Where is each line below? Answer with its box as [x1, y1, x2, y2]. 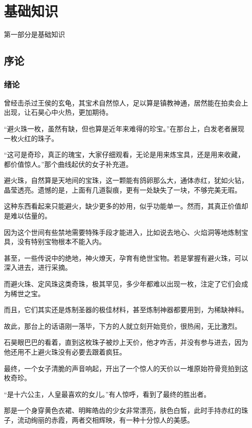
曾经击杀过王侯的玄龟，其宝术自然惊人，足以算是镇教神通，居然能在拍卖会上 [4, 97, 248, 107]
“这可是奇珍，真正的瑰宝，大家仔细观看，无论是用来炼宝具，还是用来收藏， [4, 149, 245, 160]
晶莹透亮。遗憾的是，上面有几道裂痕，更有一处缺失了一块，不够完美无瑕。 [4, 184, 241, 195]
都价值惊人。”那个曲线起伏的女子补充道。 [4, 159, 133, 169]
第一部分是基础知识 [4, 29, 65, 39]
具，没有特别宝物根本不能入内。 [4, 236, 106, 247]
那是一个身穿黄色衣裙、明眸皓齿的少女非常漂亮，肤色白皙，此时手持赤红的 [4, 405, 241, 415]
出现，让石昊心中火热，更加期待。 [4, 107, 112, 117]
